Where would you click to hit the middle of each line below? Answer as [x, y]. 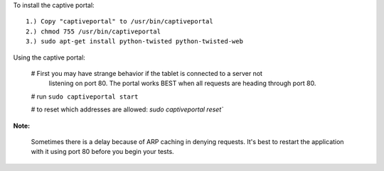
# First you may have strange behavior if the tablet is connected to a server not [147, 73]
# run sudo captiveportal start [85, 96]
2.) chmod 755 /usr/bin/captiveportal [94, 31]
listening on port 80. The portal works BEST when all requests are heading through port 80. [182, 83]
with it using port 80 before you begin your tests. [102, 152]
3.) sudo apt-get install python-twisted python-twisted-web [134, 42]
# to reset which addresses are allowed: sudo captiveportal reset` [127, 109]
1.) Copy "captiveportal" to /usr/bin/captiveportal [119, 22]
